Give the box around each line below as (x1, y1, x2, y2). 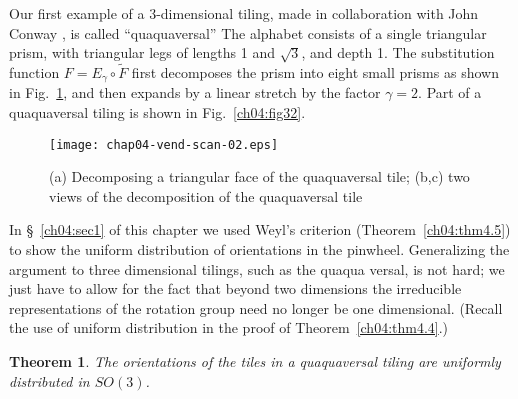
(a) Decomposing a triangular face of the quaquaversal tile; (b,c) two (49, 166, 470, 187)
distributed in (9, 370, 90, 391)
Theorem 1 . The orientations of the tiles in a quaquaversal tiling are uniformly (9, 351, 501, 372)
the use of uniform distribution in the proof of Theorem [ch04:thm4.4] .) (9, 317, 449, 338)
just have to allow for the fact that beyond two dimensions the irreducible (9, 278, 462, 299)
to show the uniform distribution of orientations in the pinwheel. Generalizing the (9, 239, 510, 260)
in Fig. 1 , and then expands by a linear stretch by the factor (9, 82, 381, 103)
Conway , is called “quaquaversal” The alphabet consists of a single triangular (9, 22, 487, 43)
